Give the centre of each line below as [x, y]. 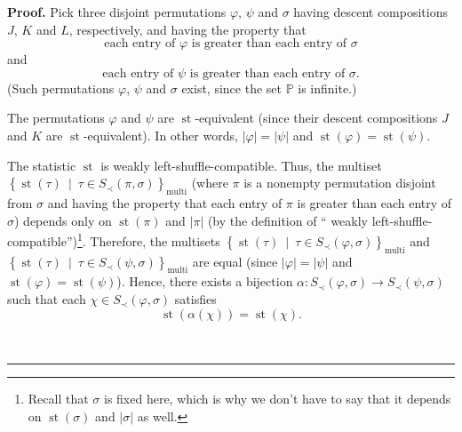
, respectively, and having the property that [187, 29]
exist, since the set [231, 88]
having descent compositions [370, 12]
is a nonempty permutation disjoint [340, 183]
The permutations [56, 118]
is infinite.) [327, 88]
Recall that [58, 399]
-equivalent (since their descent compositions [316, 118]
